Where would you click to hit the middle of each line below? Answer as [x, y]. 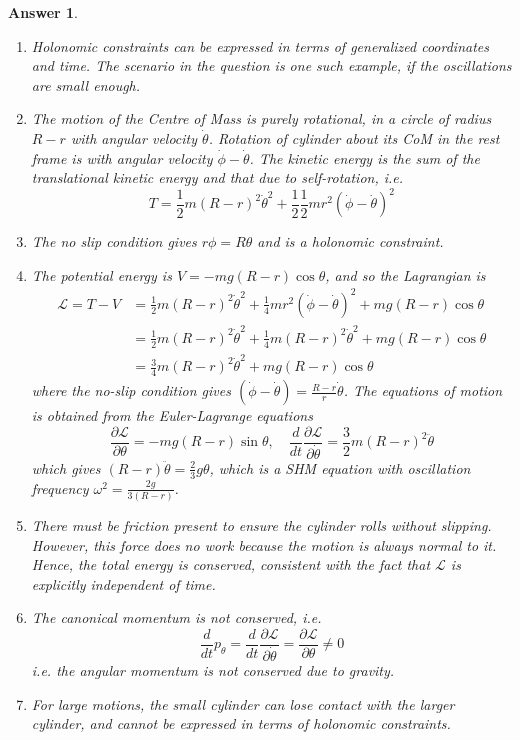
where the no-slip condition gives [131, 390]
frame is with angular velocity [122, 157]
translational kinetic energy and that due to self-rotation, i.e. [217, 177]
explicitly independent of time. [123, 583]
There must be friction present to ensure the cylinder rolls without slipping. [261, 524]
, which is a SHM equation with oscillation [340, 467]
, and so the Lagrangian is [405, 274]
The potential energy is [101, 274]
